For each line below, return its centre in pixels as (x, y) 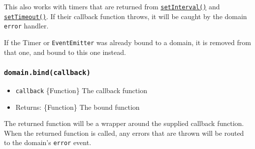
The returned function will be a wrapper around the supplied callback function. (124, 123)
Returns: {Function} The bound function (78, 107)
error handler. (26, 26)
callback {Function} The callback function (81, 90)
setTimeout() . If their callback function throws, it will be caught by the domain (126, 16)
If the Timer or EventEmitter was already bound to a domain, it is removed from (127, 42)
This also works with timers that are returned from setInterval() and (112, 6)
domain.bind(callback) (47, 73)
